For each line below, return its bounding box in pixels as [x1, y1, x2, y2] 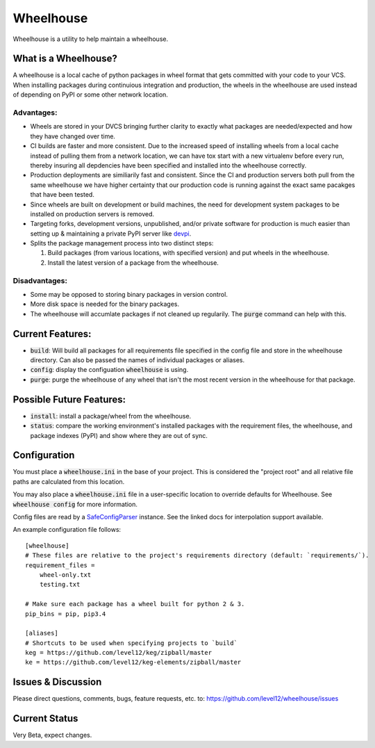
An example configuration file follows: [12, 526, 122, 534]
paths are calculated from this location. [12, 477, 125, 486]
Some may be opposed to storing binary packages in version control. [30, 290, 228, 298]
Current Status [12, 713, 78, 724]
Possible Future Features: [12, 393, 126, 405]
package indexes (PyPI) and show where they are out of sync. [30, 431, 208, 439]
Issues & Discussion [12, 676, 102, 688]
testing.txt [39, 580, 81, 589]
